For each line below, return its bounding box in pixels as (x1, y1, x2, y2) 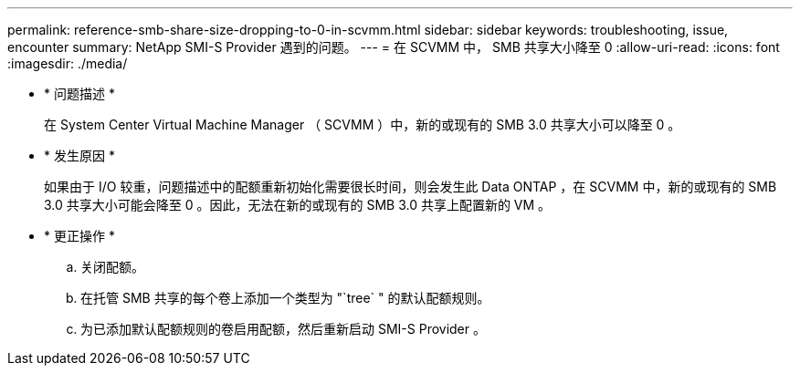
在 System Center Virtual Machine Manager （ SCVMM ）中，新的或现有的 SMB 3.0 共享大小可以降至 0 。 (44, 117, 681, 132)
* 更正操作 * (44, 228, 115, 243)
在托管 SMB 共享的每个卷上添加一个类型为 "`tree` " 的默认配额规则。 (80, 290, 490, 306)
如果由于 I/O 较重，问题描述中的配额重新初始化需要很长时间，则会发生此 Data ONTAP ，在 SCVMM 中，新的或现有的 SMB (44, 179, 777, 194)
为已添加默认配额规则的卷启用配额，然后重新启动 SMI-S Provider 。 (80, 321, 486, 337)
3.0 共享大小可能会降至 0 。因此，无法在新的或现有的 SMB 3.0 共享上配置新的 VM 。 (44, 197, 552, 212)
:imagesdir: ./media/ (7, 56, 128, 71)
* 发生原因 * (44, 148, 115, 163)
